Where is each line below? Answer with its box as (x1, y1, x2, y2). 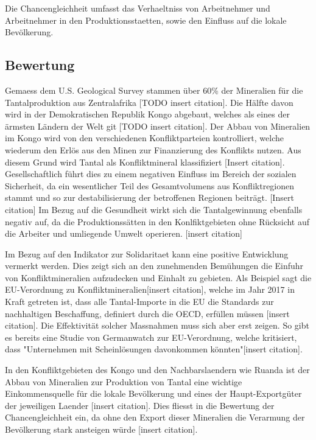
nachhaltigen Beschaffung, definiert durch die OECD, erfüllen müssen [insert (5, 307, 290, 320)
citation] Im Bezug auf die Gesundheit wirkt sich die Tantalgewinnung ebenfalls (5, 203, 303, 215)
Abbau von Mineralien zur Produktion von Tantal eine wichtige (5, 375, 242, 388)
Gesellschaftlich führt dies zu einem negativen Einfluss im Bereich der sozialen (5, 167, 297, 180)
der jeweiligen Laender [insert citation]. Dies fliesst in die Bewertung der (5, 399, 275, 411)
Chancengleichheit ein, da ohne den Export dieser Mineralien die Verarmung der (5, 411, 305, 424)
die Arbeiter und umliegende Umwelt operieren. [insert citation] (5, 227, 242, 240)
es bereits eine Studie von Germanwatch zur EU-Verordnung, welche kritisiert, (5, 330, 297, 343)
